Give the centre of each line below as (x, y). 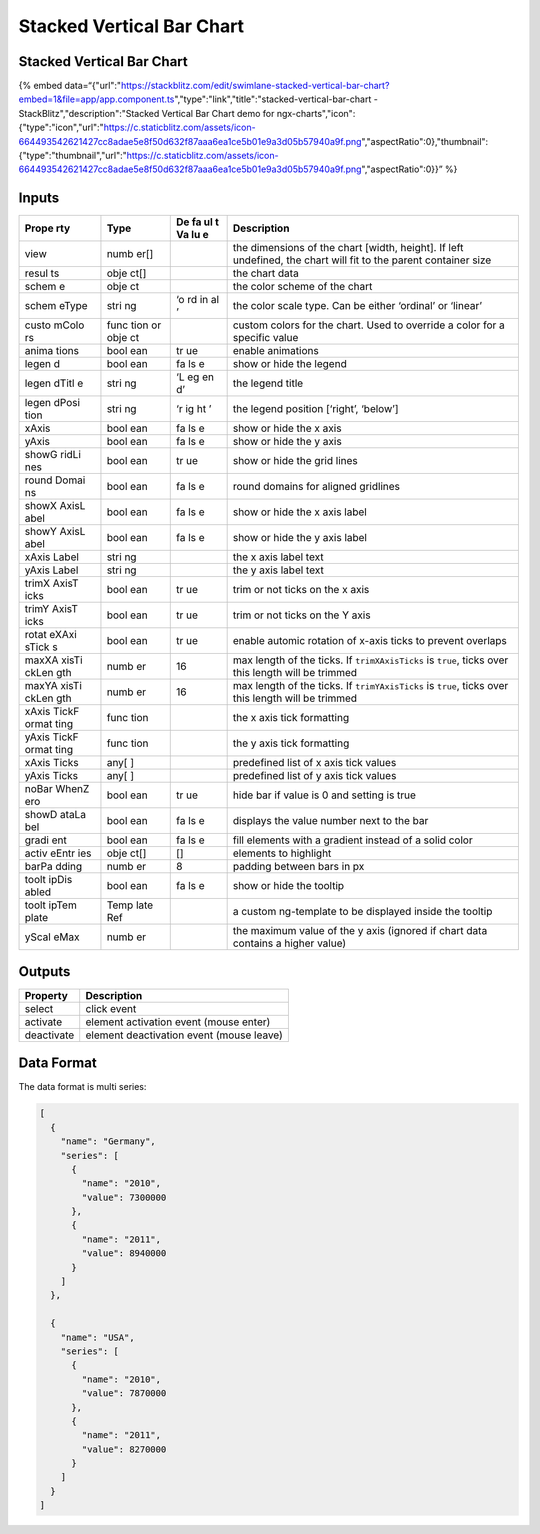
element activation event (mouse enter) (178, 1022)
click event (111, 1008)
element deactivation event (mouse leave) (184, 1035)
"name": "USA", (97, 1337)
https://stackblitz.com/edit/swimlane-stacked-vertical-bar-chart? (255, 86)
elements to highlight (282, 853)
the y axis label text (278, 570)
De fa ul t (197, 222)
